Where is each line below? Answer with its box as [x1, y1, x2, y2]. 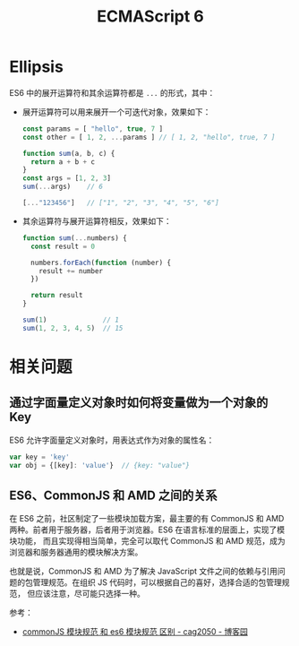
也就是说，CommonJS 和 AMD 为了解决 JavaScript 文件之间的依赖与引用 [9, 566, 278, 577]
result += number [38, 266, 103, 275]
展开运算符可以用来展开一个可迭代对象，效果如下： [21, 106, 211, 117]
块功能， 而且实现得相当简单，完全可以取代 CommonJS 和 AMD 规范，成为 [9, 536, 286, 547]
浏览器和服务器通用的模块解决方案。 [9, 547, 143, 557]
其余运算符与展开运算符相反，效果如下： [21, 215, 172, 226]
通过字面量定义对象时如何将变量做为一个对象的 [9, 395, 269, 410]
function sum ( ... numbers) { [21, 233, 127, 243]
